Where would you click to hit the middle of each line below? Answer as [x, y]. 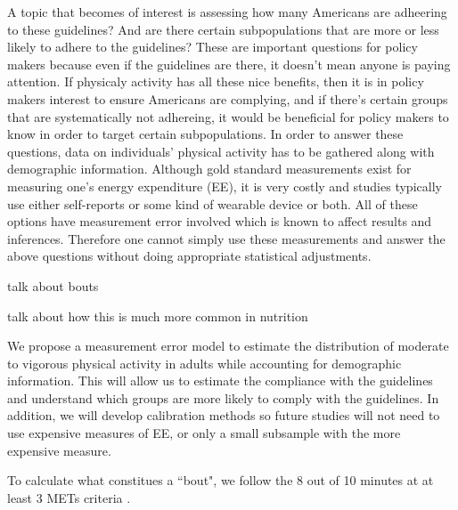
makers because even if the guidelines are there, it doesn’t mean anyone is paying [229, 64]
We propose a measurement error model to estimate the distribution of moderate [228, 346]
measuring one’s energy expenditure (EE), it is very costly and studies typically [225, 186]
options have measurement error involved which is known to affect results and [220, 221]
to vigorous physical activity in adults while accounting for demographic [204, 363]
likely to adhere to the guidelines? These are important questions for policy [213, 47]
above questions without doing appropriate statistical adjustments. [189, 256]
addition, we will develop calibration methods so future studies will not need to [224, 415]
